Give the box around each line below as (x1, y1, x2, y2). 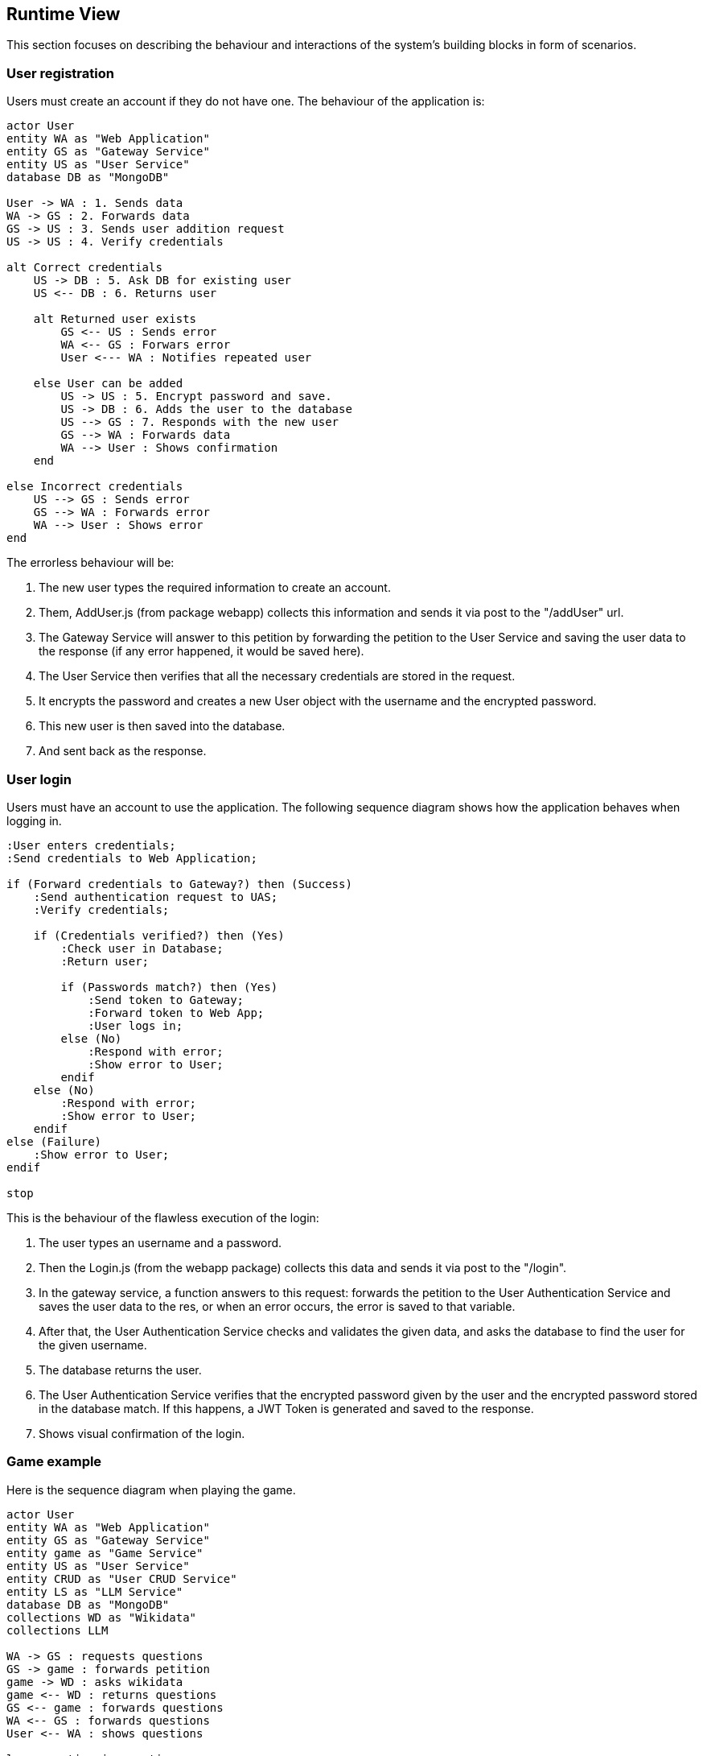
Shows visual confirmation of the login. (39, 1426, 245, 1440)
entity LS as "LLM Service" (6, 1585, 183, 1598)
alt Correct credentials (6, 261, 162, 275)
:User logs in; (88, 1018, 183, 1032)
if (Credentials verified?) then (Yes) (33, 928, 285, 942)
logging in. (6, 813, 62, 828)
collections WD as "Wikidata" (6, 1610, 197, 1624)
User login (6, 771, 72, 787)
